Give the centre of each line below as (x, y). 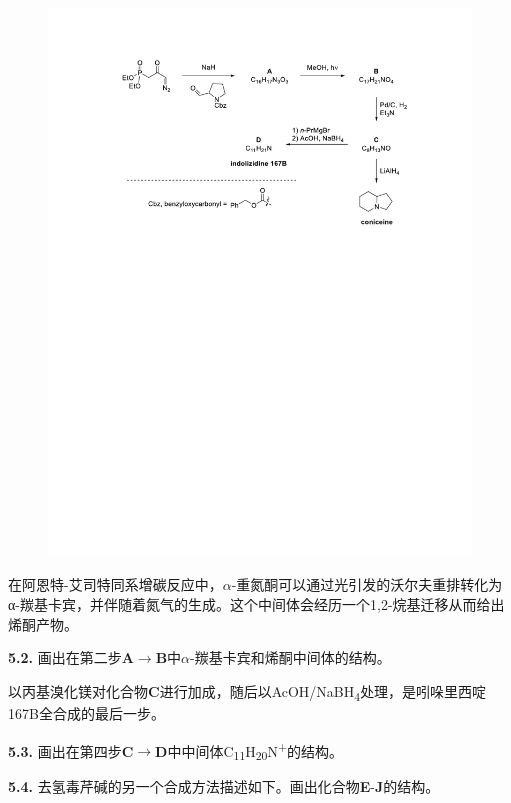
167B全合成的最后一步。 (86, 712)
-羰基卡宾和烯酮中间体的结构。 (290, 657)
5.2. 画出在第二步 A (71, 657)
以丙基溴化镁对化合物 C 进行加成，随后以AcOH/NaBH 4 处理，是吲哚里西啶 (247, 692)
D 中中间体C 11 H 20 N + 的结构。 (249, 750)
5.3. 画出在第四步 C (71, 750)
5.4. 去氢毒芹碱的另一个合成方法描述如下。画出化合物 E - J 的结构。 (224, 786)
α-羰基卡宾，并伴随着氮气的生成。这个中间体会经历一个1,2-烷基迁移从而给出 (256, 604)
